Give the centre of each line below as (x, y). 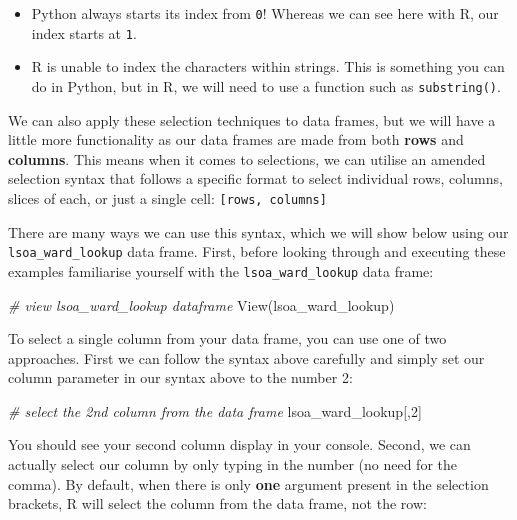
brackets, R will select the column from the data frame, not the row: (217, 503)
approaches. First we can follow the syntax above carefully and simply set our (246, 357)
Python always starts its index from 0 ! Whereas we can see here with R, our (265, 13)
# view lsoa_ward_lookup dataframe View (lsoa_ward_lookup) (201, 304)
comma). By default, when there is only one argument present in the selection (248, 483)
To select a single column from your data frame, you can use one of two (227, 338)
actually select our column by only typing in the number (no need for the (232, 464)
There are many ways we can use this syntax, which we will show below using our (258, 231)
